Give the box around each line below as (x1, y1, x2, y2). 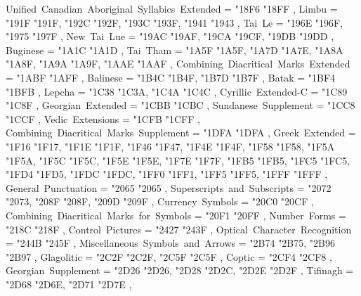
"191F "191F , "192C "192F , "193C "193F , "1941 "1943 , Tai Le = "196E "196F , (6, 15, 343, 30)
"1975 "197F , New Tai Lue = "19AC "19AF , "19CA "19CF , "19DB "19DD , (6, 29, 334, 44)
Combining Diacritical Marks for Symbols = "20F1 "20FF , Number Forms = (6, 207, 346, 222)
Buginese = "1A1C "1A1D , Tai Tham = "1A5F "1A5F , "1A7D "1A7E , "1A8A (6, 42, 343, 57)
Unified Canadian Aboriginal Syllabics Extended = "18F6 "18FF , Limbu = (6, 1, 338, 15)
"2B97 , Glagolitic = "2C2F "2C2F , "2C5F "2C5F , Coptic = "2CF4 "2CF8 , (6, 249, 332, 264)
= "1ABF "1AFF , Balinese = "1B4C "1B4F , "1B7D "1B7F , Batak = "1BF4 (6, 70, 336, 84)
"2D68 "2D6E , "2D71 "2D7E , (6, 276, 132, 291)
